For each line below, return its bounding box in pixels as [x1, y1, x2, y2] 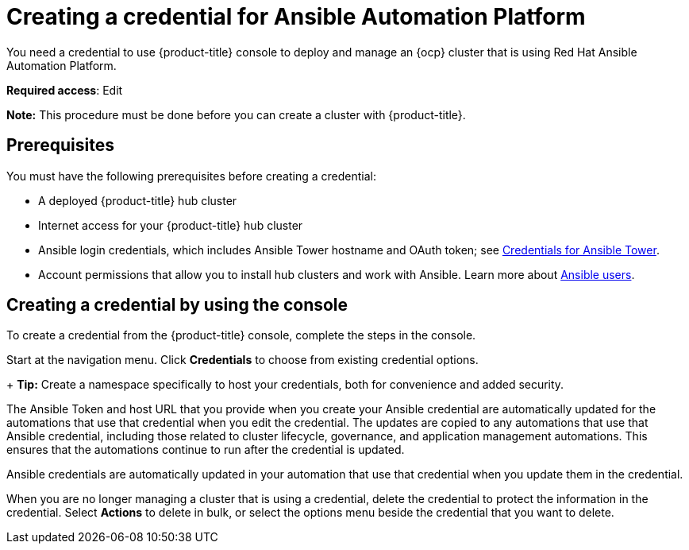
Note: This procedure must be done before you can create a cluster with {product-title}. [6, 107, 466, 122]
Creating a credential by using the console [6, 295, 348, 316]
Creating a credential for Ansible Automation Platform [6, 3, 586, 30]
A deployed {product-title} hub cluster [38, 193, 237, 207]
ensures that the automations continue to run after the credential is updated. [6, 443, 405, 457]
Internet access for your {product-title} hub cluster [38, 218, 303, 232]
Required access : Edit [6, 83, 123, 97]
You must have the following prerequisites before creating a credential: [6, 168, 376, 183]
